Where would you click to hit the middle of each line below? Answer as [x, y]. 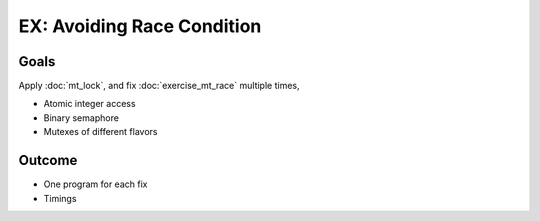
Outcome [48, 160]
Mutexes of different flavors [100, 132]
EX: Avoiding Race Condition [140, 26]
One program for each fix [95, 184]
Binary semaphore [81, 117]
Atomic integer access [89, 104]
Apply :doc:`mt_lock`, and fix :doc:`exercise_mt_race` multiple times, [159, 86]
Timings [60, 198]
